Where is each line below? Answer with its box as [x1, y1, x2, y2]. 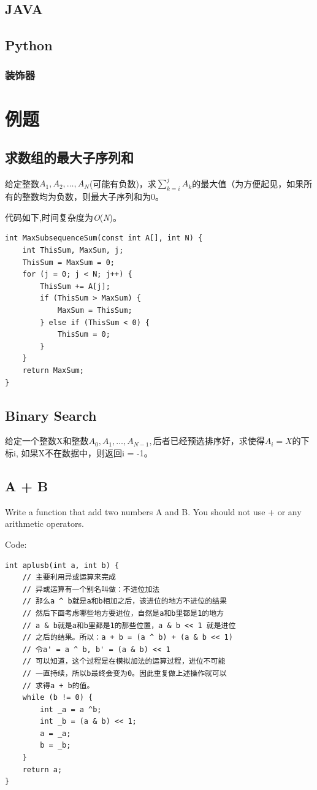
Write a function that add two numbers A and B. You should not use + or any [5, 505, 302, 518]
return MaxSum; [22, 366, 84, 375]
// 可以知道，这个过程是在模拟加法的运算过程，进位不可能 [22, 657, 226, 666]
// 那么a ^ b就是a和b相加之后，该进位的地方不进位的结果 [22, 597, 227, 606]
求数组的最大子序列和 [5, 148, 134, 167]
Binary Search [5, 405, 97, 424]
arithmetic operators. [5, 517, 84, 530]
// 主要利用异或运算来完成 [22, 573, 116, 582]
